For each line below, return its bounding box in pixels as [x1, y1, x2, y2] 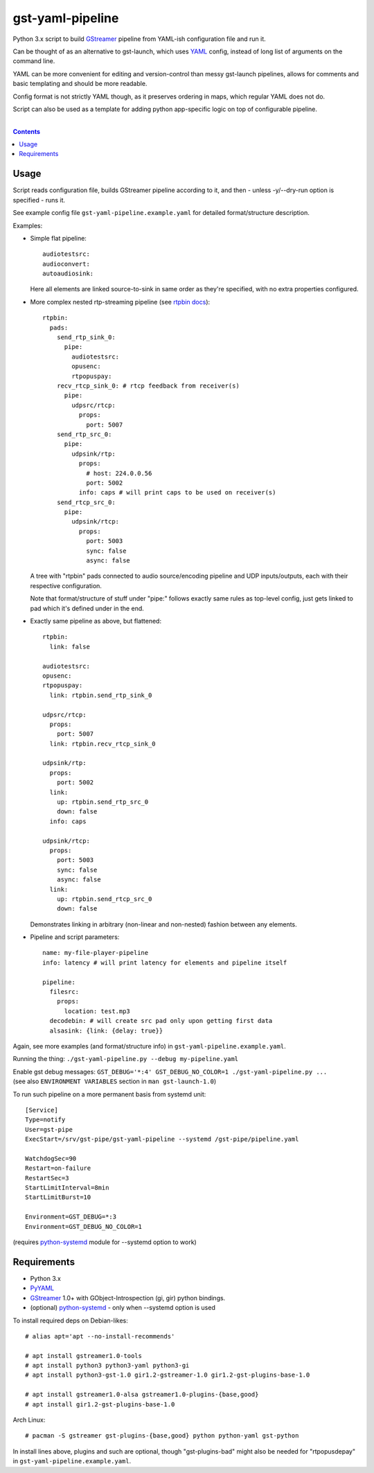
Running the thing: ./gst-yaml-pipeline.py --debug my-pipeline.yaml [12, 1055, 239, 1063]
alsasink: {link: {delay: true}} [49, 1026, 163, 1035]
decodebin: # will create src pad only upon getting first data [49, 1017, 273, 1025]
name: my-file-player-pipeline [42, 949, 149, 957]
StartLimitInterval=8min [25, 1184, 109, 1192]
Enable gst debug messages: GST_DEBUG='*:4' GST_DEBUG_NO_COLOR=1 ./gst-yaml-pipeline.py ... [12, 1067, 328, 1076]
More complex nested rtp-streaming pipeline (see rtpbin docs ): [30, 298, 211, 306]
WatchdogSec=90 [25, 1155, 77, 1162]
